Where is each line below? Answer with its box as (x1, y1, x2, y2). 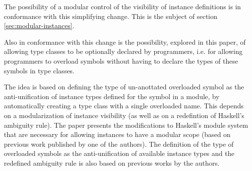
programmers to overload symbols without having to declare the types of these (4, 55, 238, 66)
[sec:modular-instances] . (4, 20, 74, 31)
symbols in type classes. (4, 65, 75, 75)
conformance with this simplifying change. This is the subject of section (4, 11, 217, 21)
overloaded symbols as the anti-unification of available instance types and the (4, 148, 234, 158)
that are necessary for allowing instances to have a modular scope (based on (4, 129, 231, 139)
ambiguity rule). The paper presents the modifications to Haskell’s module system (4, 120, 248, 130)
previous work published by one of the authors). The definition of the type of (4, 138, 234, 149)
